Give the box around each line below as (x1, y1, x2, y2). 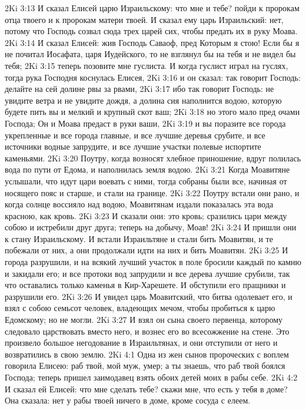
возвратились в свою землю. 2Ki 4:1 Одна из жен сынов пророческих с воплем (5, 348, 289, 360)
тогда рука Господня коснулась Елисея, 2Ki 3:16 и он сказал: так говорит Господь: (5, 71, 301, 83)
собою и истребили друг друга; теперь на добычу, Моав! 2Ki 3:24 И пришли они (5, 221, 297, 233)
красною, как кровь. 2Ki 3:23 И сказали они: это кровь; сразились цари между (5, 209, 287, 221)
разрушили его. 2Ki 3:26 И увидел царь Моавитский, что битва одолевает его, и (5, 290, 292, 302)
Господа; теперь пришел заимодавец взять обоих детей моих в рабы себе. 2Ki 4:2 (5, 371, 298, 383)
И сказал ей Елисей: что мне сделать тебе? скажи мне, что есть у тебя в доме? (5, 382, 288, 395)
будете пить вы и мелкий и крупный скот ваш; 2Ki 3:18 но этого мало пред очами (5, 105, 300, 118)
